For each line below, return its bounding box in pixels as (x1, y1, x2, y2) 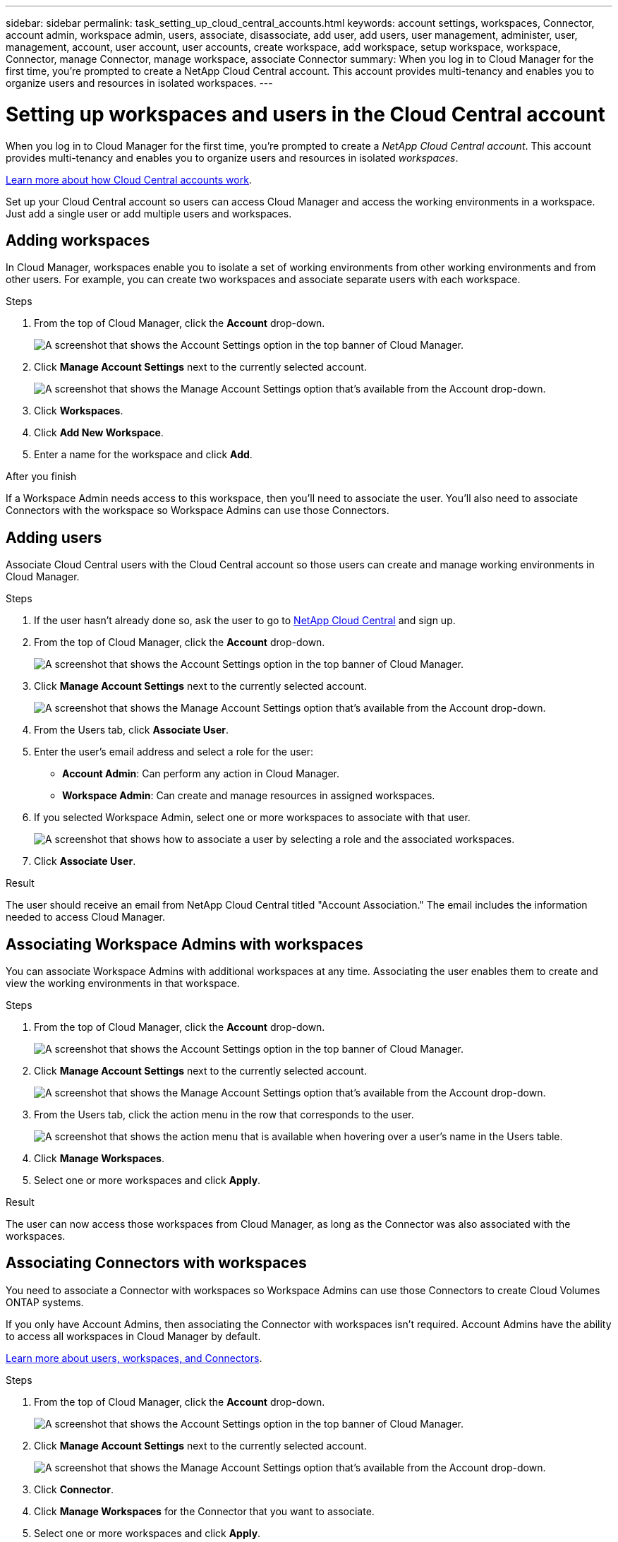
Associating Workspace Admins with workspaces (6, 935, 363, 953)
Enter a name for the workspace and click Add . (34, 448, 253, 461)
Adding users (6, 528, 102, 546)
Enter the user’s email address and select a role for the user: (34, 746, 314, 758)
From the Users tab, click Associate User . (34, 724, 229, 736)
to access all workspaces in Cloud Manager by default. (6, 1329, 261, 1342)
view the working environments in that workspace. (6, 977, 240, 990)
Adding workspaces (6, 231, 150, 249)
